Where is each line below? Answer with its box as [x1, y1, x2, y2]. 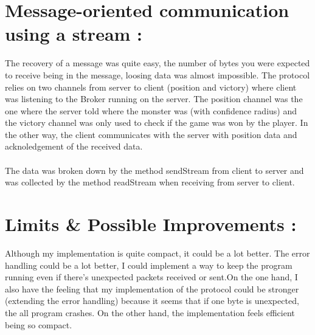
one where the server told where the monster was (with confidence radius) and [5, 104, 297, 117]
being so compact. [5, 318, 72, 331]
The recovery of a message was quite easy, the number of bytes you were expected [5, 57, 310, 69]
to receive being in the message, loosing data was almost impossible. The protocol [5, 68, 310, 81]
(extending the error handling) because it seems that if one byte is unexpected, [5, 294, 299, 307]
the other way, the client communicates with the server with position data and [5, 128, 297, 140]
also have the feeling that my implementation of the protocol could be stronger [5, 282, 299, 295]
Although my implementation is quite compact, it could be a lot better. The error [5, 246, 310, 259]
